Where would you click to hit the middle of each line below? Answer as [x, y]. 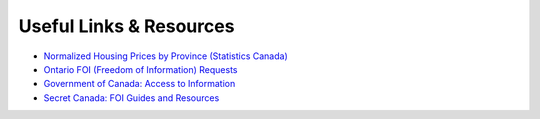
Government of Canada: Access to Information [139, 84]
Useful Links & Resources [126, 26]
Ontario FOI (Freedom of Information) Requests [140, 69]
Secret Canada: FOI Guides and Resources [131, 97]
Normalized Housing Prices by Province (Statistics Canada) [166, 56]
